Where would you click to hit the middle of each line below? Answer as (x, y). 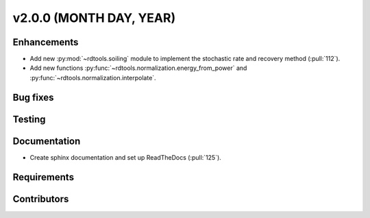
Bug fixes (33, 97)
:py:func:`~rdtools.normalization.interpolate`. (93, 77)
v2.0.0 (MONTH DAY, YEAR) (94, 18)
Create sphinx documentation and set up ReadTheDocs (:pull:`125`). (126, 157)
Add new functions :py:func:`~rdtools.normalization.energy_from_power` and (138, 68)
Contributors (41, 199)
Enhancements (46, 42)
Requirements (44, 177)
